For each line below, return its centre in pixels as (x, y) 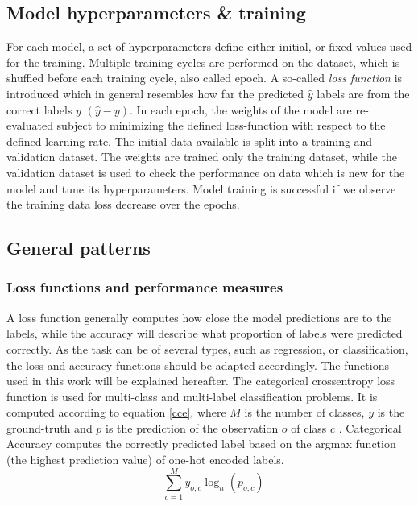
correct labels (39, 109)
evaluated (30, 125)
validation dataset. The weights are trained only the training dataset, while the (202, 157)
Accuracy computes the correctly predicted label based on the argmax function (201, 444)
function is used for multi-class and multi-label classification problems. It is (192, 396)
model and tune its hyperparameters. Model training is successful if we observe (201, 188)
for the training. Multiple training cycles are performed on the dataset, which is (203, 62)
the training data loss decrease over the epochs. (123, 204)
